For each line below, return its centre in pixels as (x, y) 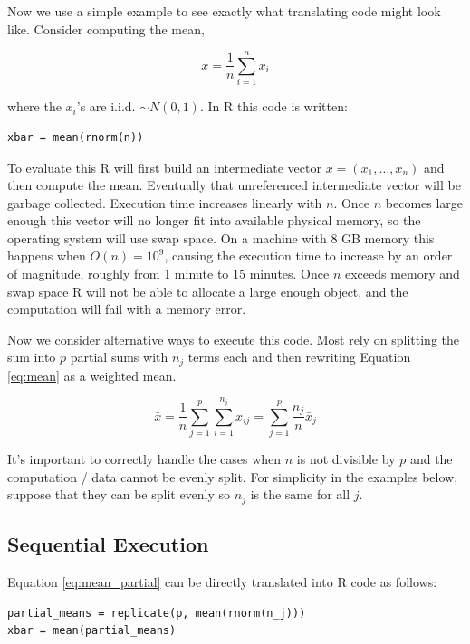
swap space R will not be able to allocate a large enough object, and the (208, 291)
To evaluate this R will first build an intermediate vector (164, 167)
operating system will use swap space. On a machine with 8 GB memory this (221, 237)
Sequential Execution (108, 544)
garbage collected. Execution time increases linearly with (165, 202)
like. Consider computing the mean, (106, 28)
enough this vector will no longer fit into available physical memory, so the (214, 220)
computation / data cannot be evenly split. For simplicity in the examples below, (233, 476)
